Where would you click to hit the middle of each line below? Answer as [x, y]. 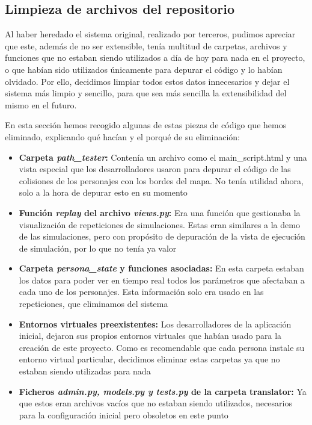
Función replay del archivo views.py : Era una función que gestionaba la [160, 212]
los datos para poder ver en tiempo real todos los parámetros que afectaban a [162, 280]
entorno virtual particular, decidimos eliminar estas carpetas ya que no [149, 359]
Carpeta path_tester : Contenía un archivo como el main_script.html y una [163, 157]
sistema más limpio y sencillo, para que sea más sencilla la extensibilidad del [146, 93]
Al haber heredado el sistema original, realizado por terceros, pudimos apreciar [150, 34]
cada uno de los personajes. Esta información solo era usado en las [141, 292]
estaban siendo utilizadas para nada [85, 371]
